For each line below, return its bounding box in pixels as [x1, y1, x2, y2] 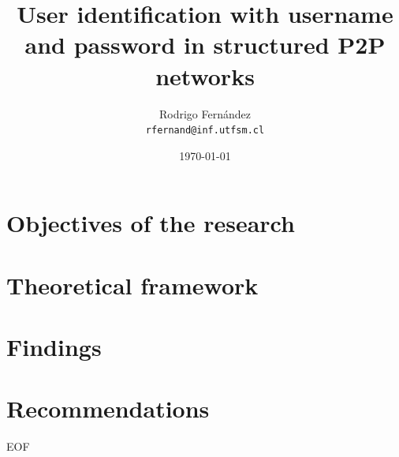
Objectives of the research [6, 207, 295, 239]
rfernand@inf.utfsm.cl [145, 125, 265, 137]
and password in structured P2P [24, 28, 386, 61]
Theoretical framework [6, 268, 259, 301]
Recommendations [6, 392, 210, 425]
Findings [6, 331, 102, 363]
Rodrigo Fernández [159, 105, 251, 122]
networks [155, 59, 255, 92]
